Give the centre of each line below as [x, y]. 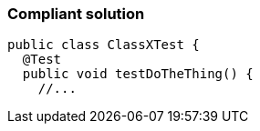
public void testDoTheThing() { [138, 74]
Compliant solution [76, 14]
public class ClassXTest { [104, 45]
